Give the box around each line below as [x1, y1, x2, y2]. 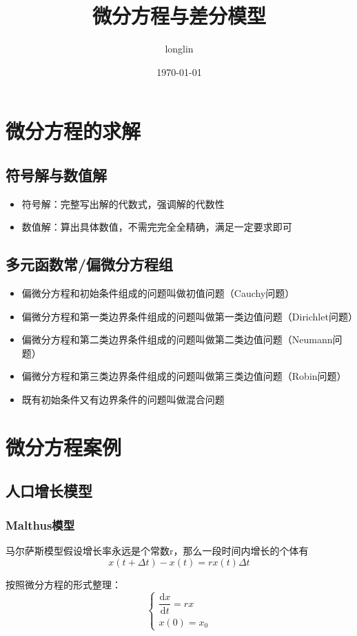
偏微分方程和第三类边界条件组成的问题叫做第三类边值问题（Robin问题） [21, 369, 347, 383]
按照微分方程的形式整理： [6, 577, 121, 591]
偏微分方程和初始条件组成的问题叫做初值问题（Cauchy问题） [21, 286, 295, 300]
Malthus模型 [6, 516, 75, 533]
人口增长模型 [6, 480, 92, 501]
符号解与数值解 [6, 164, 107, 185]
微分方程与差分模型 [92, 1, 266, 30]
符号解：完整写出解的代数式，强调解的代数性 [21, 196, 225, 211]
